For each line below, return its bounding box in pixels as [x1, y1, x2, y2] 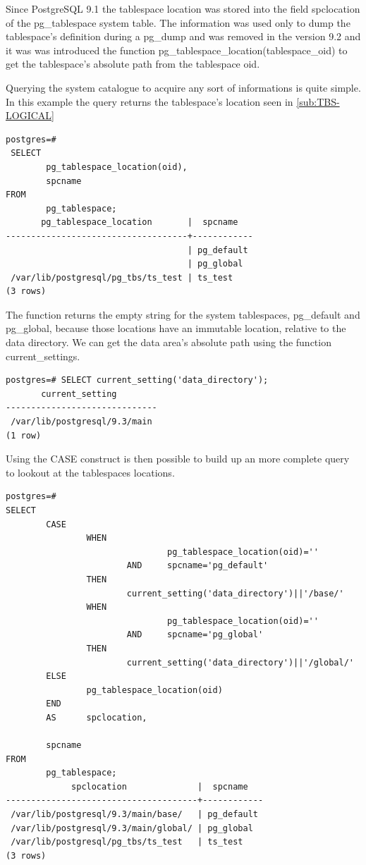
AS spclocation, [46, 712, 147, 723]
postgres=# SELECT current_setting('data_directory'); [6, 375, 269, 386]
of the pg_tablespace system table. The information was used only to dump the [6, 15, 350, 30]
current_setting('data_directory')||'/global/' [126, 657, 354, 668]
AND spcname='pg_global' [126, 630, 264, 640]
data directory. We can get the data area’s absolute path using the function [6, 335, 331, 350]
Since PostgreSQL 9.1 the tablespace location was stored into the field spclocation [6, 1, 360, 16]
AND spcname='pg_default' [126, 560, 269, 571]
